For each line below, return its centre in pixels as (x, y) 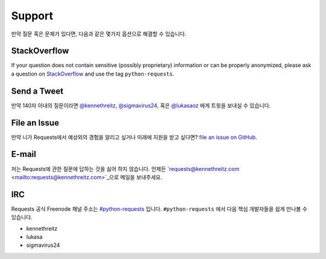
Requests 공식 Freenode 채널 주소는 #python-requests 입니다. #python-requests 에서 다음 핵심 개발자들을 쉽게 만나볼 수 (159, 209)
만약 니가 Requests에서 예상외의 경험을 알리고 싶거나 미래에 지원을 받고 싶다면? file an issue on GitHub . (134, 137)
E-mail (24, 154)
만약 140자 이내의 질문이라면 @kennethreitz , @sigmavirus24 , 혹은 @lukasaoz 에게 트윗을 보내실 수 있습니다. (141, 105)
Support (32, 16)
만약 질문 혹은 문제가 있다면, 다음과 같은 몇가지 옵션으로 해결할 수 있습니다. (99, 34)
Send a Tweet (37, 91)
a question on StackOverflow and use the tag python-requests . (93, 74)
